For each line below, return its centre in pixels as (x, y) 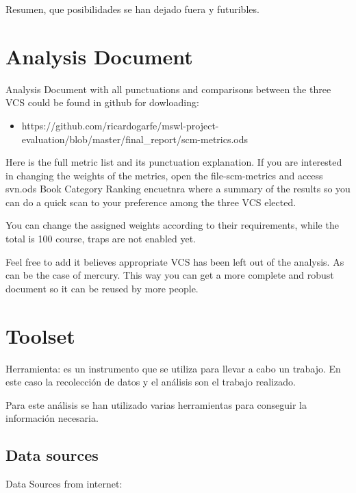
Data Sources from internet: (64, 484)
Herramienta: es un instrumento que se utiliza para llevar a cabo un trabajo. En (173, 368)
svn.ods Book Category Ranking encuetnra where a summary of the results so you (178, 189)
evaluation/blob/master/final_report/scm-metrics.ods (135, 139)
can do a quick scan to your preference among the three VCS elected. (151, 202)
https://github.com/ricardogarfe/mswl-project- (120, 125)
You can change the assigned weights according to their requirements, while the (172, 225)
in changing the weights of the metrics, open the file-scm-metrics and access (164, 175)
